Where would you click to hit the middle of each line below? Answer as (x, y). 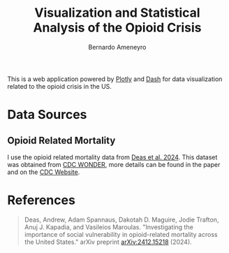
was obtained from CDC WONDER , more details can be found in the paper (114, 164)
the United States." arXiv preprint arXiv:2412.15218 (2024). (108, 242)
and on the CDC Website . (44, 172)
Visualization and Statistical (117, 13)
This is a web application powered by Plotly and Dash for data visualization (115, 79)
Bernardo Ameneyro (117, 47)
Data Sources (47, 115)
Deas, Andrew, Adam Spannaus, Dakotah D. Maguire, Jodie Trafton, (121, 219)
